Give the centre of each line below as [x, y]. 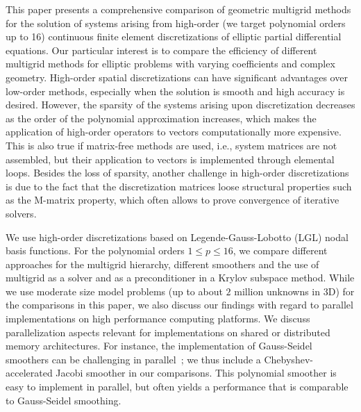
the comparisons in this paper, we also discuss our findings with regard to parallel [179, 305]
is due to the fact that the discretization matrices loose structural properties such [179, 186]
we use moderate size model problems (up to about [114, 291]
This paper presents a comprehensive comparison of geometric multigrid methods [178, 9]
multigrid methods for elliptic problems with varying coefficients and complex [170, 64]
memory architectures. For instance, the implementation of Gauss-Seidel [159, 346]
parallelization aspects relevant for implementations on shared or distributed [168, 332]
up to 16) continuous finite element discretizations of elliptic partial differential [174, 36]
